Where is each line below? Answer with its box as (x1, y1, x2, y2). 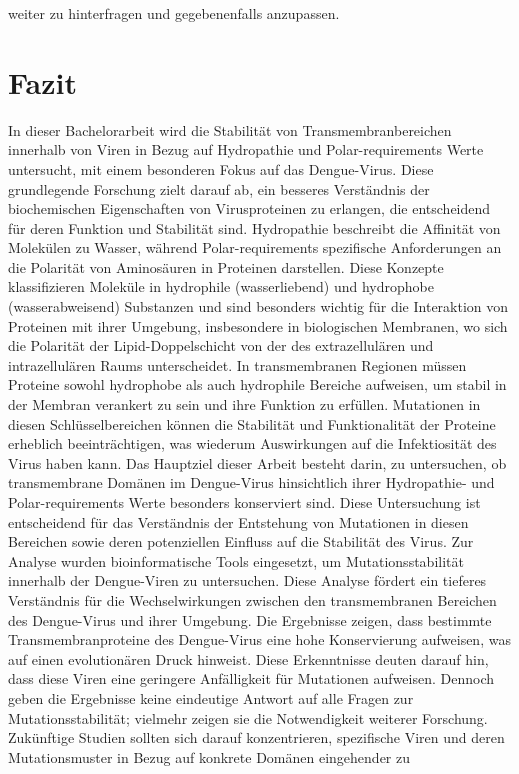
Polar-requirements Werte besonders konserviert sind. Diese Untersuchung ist (8, 492, 481, 512)
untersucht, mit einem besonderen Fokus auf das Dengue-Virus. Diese (8, 158, 434, 179)
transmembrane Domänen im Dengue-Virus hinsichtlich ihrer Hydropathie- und (8, 472, 495, 493)
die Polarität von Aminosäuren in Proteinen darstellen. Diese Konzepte (8, 256, 444, 277)
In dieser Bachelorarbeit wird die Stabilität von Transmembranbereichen (8, 119, 452, 140)
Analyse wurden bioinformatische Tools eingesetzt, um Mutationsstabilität (8, 550, 464, 571)
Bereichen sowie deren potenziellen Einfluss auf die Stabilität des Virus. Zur (8, 531, 474, 552)
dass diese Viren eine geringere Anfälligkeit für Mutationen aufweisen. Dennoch (8, 668, 495, 689)
